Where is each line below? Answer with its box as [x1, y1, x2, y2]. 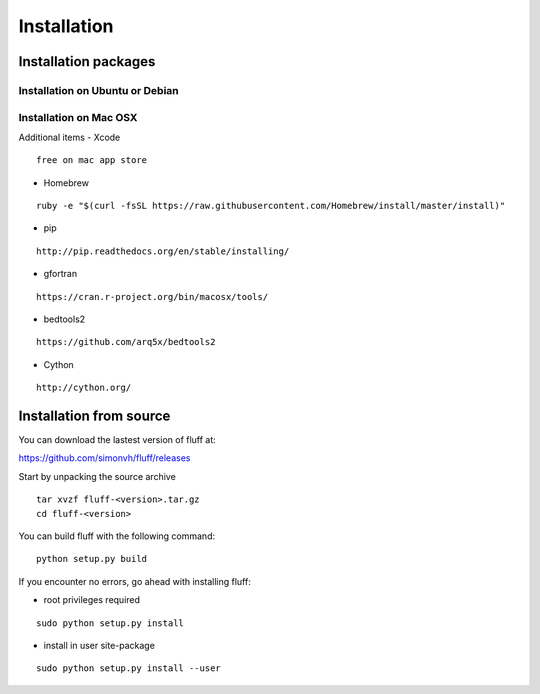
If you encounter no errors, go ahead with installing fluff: [18, 575, 252, 587]
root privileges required [43, 594, 140, 606]
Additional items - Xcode [18, 131, 121, 143]
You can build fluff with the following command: [18, 530, 215, 542]
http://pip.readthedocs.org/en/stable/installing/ [36, 245, 290, 257]
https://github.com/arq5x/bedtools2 [36, 336, 216, 348]
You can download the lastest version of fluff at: [18, 434, 217, 446]
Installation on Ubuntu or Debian [18, 83, 179, 97]
